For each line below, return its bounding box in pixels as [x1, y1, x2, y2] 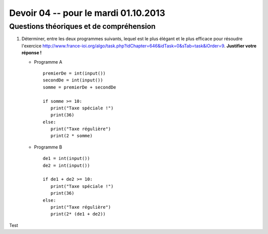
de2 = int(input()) [43, 162, 90, 168]
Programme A [34, 59, 63, 65]
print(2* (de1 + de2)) [50, 211, 106, 217]
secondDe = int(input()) [43, 78, 103, 83]
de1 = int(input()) [43, 156, 90, 161]
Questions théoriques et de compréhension [9, 22, 156, 31]
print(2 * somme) [50, 133, 93, 139]
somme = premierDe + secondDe [43, 84, 117, 90]
